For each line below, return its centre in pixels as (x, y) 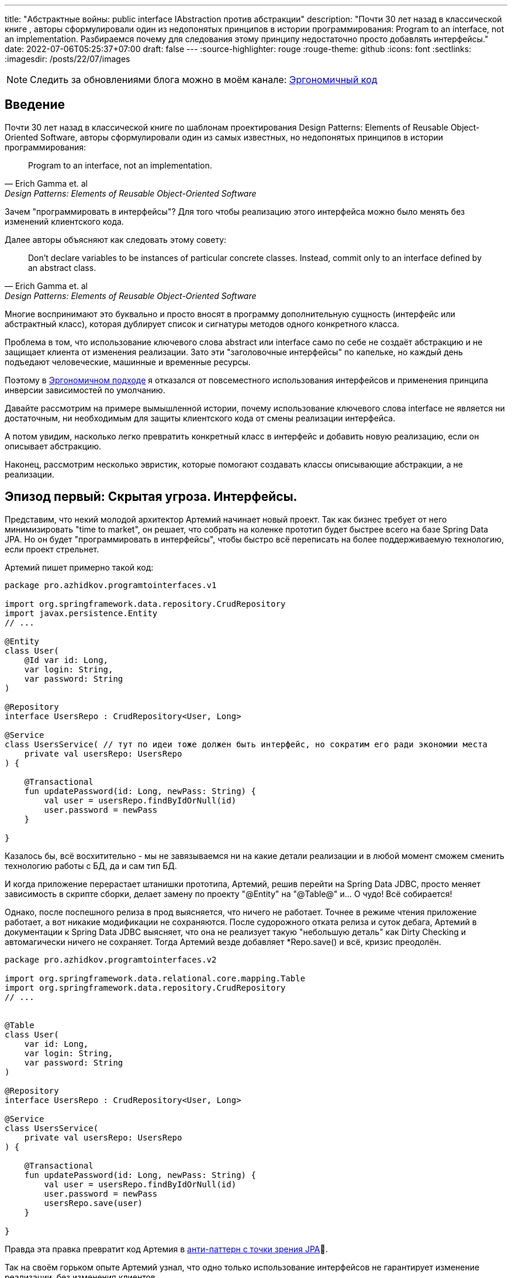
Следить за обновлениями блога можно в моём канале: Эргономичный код (204, 80)
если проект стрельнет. (52, 549)
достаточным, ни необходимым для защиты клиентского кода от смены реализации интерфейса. (200, 418)
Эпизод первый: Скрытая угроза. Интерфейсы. (151, 497)
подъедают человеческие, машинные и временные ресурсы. (128, 362)
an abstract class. (62, 267)
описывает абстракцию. (53, 446)
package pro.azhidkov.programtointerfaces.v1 (111, 585)
